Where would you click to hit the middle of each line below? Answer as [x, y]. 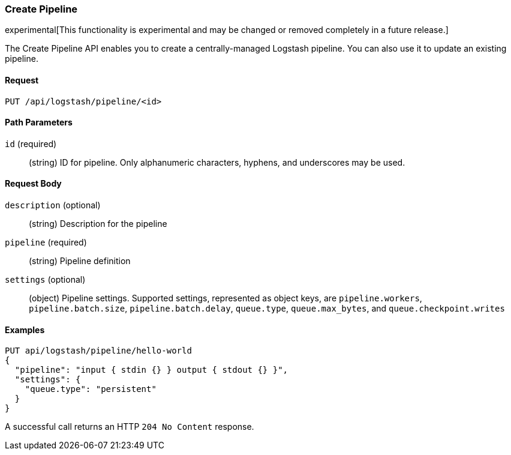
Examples [25, 330]
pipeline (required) [46, 243]
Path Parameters [39, 122]
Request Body [33, 184]
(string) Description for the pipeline [98, 224]
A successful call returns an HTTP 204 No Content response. [130, 427]
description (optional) [53, 205]
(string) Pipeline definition [80, 261]
